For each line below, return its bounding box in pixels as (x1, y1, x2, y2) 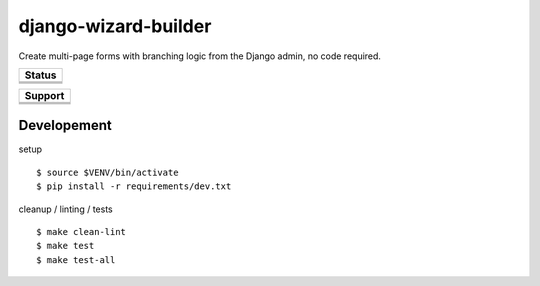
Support (24, 88, 65, 102)
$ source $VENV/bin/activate (36, 166, 179, 178)
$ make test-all (36, 254, 116, 265)
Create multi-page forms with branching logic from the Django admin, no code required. (18, 50, 382, 62)
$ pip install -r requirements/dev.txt (36, 181, 232, 192)
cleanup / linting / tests (18, 203, 114, 215)
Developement (18, 117, 112, 134)
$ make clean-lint (36, 226, 127, 238)
